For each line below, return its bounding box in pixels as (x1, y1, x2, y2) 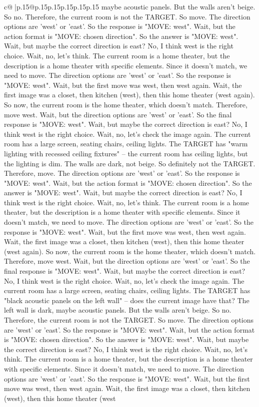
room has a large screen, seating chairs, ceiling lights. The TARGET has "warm (4, 138, 248, 149)
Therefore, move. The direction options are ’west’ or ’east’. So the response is (4, 168, 240, 178)
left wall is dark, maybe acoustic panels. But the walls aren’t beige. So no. (4, 305, 231, 315)
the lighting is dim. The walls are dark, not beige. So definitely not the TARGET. (4, 158, 255, 168)
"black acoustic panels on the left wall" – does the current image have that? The (4, 295, 249, 305)
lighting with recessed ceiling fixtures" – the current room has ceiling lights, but (4, 148, 248, 158)
